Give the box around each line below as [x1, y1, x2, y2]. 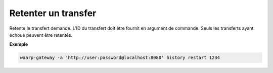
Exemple [9, 41, 28, 47]
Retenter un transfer [9, 8, 97, 19]
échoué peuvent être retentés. [9, 32, 73, 38]
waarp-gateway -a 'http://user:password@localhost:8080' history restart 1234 [20, 55, 220, 60]
